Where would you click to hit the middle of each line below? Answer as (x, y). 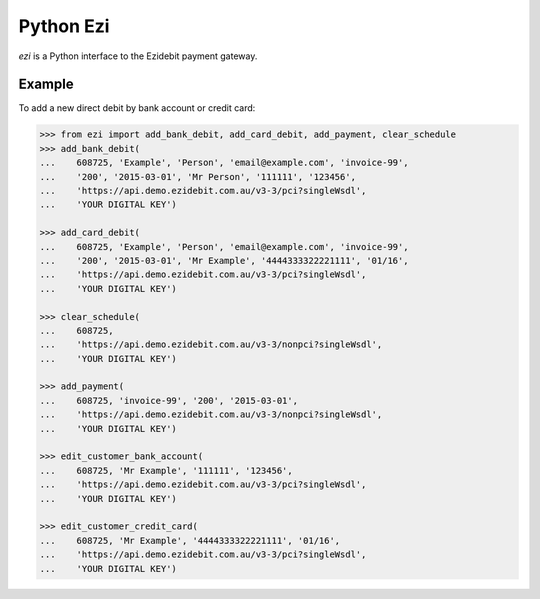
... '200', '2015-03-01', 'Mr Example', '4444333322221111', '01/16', (224, 260)
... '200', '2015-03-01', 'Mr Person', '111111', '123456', (198, 176)
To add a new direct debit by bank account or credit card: (137, 108)
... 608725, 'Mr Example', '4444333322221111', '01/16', (190, 540)
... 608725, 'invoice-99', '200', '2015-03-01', (169, 400)
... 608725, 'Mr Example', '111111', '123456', (166, 470)
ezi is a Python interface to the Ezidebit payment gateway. (138, 56)
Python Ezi (64, 26)
